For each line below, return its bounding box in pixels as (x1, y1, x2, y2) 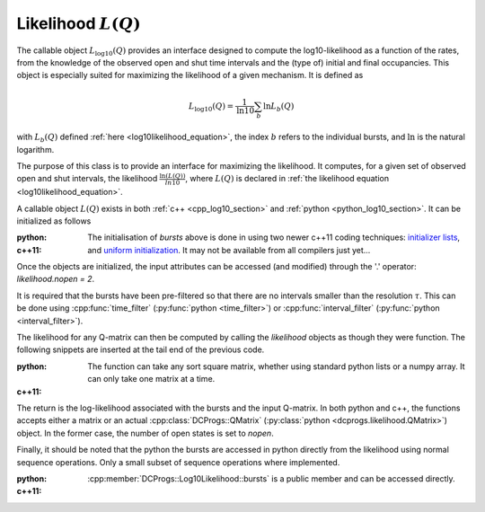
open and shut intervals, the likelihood (16, 173, 158, 184)
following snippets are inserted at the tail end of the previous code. (16, 344, 265, 355)
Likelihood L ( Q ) (16, 13, 141, 33)
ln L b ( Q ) (263, 101, 295, 113)
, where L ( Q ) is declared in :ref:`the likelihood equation (185, 173, 390, 184)
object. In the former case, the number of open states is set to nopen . (16, 428, 274, 438)
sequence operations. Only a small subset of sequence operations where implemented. (16, 456, 340, 467)
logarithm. (16, 144, 55, 154)
